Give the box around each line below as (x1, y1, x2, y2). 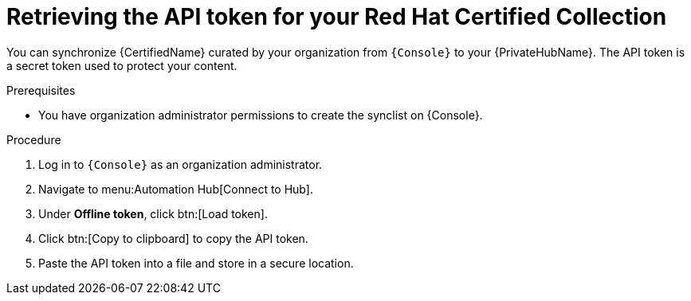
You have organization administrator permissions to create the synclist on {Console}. (38, 107, 483, 122)
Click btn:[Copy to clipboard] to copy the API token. (38, 231, 308, 245)
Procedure (6, 132, 61, 147)
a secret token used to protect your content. (6, 58, 238, 72)
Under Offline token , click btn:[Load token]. (38, 206, 268, 221)
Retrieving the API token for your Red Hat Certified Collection (6, 3, 667, 30)
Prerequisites (6, 83, 76, 97)
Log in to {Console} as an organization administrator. (38, 157, 323, 171)
